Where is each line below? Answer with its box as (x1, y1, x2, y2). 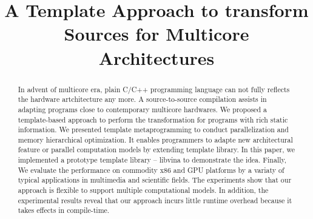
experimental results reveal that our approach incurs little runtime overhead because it (18, 195, 292, 205)
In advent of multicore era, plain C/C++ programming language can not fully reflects (18, 84, 290, 94)
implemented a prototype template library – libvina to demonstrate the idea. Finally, (18, 155, 287, 165)
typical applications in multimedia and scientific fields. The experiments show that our (18, 175, 292, 185)
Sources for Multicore (64, 21, 249, 46)
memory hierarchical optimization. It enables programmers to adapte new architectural (18, 134, 293, 144)
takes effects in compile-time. (18, 205, 110, 215)
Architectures (98, 45, 215, 70)
